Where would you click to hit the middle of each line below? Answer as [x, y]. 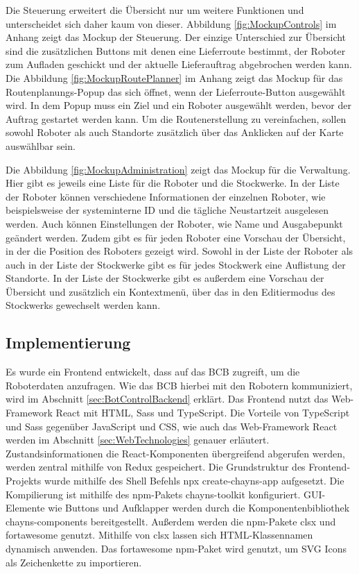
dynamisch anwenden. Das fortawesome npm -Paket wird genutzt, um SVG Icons [176, 548]
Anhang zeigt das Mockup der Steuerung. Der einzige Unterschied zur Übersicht [176, 37]
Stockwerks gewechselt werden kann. [83, 305]
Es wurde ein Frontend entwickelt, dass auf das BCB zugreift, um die [153, 372]
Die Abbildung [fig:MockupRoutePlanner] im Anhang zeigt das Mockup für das [174, 77]
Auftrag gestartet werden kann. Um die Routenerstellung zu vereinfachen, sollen [176, 118]
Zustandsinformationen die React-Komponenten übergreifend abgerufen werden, [175, 453]
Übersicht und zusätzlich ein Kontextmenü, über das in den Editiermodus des [170, 291]
